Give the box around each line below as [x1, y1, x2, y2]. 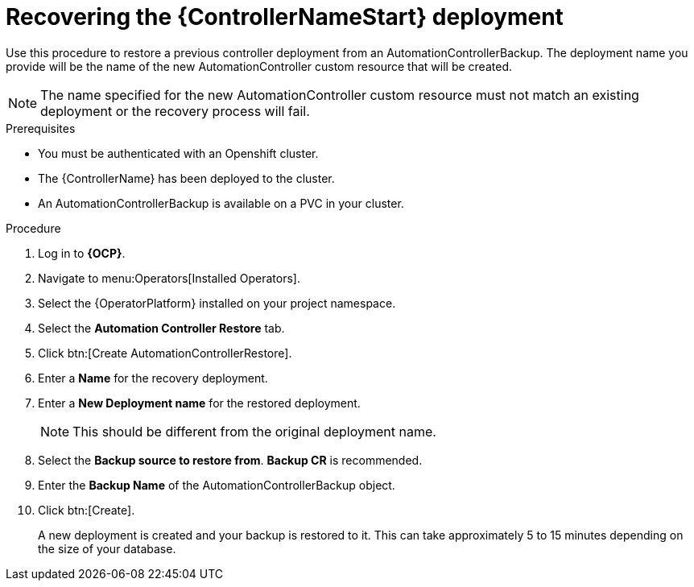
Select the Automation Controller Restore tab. [38, 320, 285, 335]
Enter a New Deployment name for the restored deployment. [38, 395, 361, 410]
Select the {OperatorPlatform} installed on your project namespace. [38, 296, 396, 310]
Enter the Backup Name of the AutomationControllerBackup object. [38, 477, 395, 492]
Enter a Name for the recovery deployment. [38, 370, 268, 385]
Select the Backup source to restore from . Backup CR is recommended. [38, 453, 423, 467]
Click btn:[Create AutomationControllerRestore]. [38, 345, 292, 360]
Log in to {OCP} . [38, 246, 126, 260]
